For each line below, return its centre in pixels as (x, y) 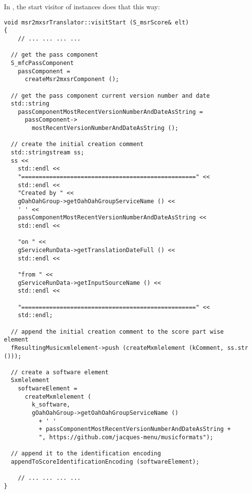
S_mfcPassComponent (42, 63)
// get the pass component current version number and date (110, 96)
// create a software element (60, 372)
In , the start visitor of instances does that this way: (82, 6)
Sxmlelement (30, 380)
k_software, (51, 405)
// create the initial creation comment (77, 144)
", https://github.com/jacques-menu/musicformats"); (126, 438)
